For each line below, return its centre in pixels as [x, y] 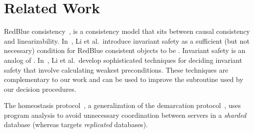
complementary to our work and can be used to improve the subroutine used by [124, 79]
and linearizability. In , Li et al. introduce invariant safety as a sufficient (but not [127, 40]
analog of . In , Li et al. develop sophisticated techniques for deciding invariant [123, 60]
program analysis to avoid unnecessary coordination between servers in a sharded [125, 115]
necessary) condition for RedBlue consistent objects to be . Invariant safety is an [125, 50]
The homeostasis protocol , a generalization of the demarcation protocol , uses [122, 105]
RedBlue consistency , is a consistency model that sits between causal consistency [127, 31]
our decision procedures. [40, 89]
